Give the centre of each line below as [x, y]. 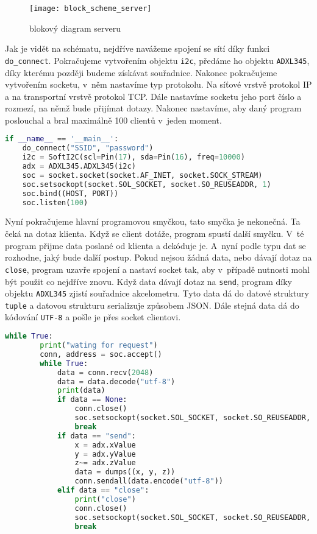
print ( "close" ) [105, 499]
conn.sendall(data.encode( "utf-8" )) [149, 481]
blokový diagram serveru [75, 28]
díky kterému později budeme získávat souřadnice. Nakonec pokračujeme [141, 72]
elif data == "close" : [103, 490]
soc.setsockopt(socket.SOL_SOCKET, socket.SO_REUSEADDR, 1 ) [147, 184]
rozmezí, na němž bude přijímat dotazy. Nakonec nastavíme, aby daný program [153, 108]
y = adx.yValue [105, 454]
